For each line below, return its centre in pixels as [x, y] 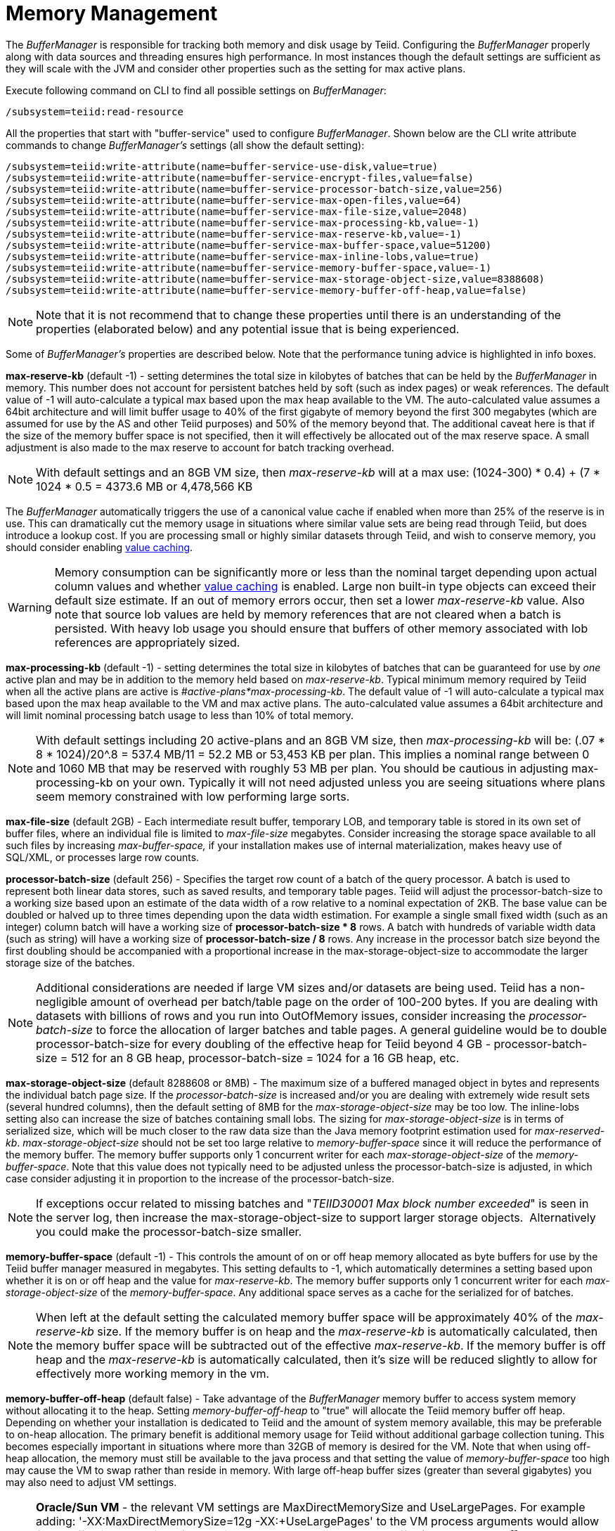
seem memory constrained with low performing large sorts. [193, 796]
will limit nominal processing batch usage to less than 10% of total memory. [180, 715]
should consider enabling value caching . [99, 547]
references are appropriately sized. [147, 642]
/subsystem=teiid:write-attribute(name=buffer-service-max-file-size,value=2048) [237, 211]
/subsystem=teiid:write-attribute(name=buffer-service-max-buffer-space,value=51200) [249, 245]
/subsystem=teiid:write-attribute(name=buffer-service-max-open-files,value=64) [234, 200]
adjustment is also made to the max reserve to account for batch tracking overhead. [200, 447]
